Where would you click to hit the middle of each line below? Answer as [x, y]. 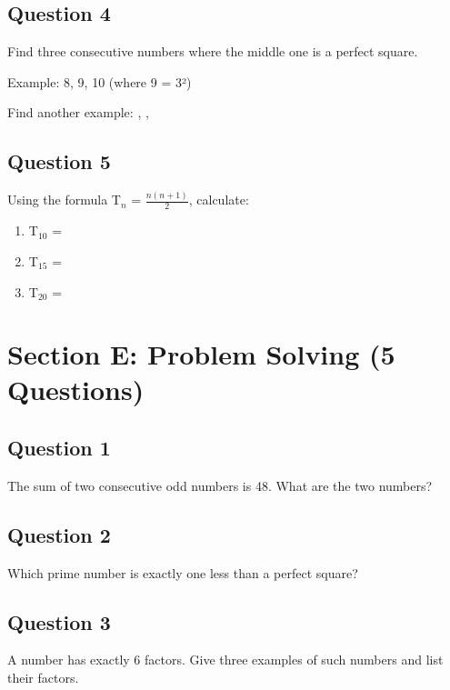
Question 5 [59, 161]
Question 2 [59, 534]
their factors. [43, 678]
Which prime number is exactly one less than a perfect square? [183, 572]
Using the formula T [64, 200]
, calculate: [219, 200]
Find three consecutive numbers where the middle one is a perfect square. [213, 51]
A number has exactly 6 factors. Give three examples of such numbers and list [225, 660]
